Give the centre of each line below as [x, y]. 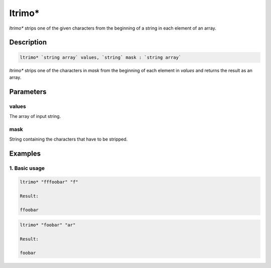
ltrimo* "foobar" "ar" [48, 225]
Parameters [28, 92]
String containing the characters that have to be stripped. [69, 139]
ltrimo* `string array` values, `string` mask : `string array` [101, 57]
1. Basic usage [27, 168]
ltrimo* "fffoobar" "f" [49, 182]
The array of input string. [35, 116]
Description [28, 42]
